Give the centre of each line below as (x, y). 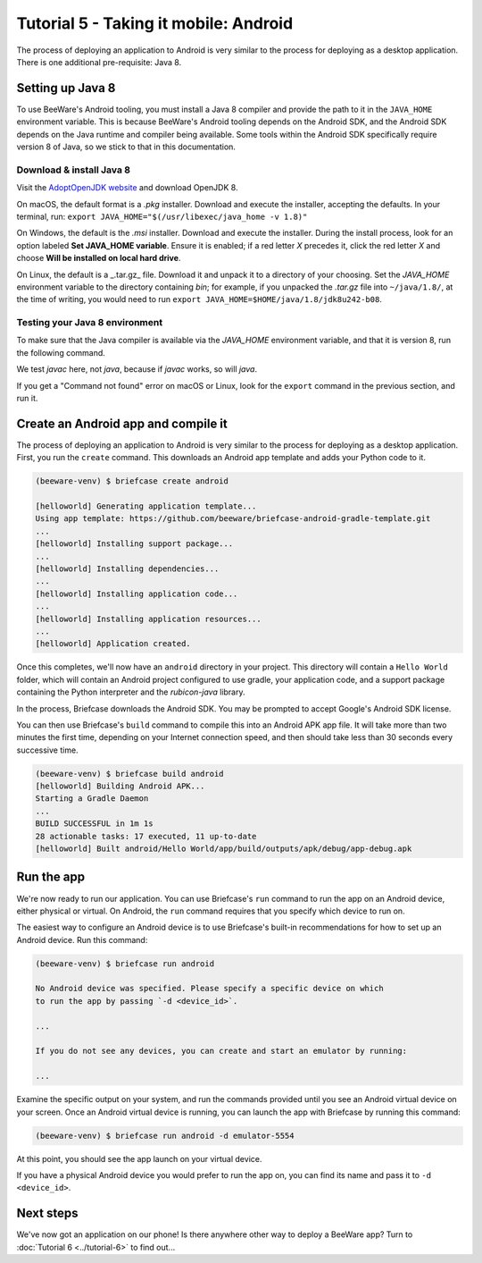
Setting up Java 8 (66, 88)
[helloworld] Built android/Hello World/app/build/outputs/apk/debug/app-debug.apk (224, 849)
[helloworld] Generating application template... (146, 506)
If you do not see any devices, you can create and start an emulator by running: (221, 1051)
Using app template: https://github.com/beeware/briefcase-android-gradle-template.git (233, 519)
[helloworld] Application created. (113, 644)
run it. (27, 398)
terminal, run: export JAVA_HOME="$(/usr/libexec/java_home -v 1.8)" (162, 216)
